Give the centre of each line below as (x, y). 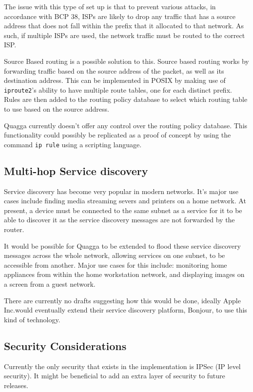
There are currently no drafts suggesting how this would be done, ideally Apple (122, 300)
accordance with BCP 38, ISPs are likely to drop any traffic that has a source (120, 16)
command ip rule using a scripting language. (73, 144)
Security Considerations (65, 345)
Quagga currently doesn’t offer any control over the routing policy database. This (126, 125)
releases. (16, 385)
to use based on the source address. (57, 109)
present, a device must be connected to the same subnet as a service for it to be (123, 210)
